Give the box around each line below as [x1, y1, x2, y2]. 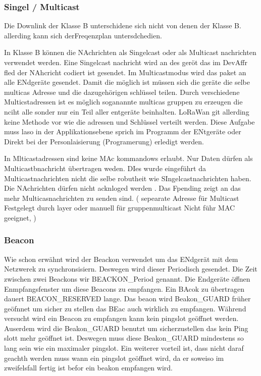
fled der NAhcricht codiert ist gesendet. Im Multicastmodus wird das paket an [4, 67, 246, 77]
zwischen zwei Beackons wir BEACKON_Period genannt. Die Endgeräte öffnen [4, 273, 250, 284]
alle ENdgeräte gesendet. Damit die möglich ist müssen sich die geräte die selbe [4, 77, 250, 87]
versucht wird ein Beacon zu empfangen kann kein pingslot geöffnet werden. [4, 313, 239, 324]
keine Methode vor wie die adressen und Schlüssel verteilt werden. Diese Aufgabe [4, 116, 255, 127]
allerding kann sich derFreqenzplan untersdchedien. [4, 30, 162, 40]
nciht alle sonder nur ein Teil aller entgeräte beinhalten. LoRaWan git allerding [4, 106, 249, 117]
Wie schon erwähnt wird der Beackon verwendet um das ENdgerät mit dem [4, 253, 238, 264]
